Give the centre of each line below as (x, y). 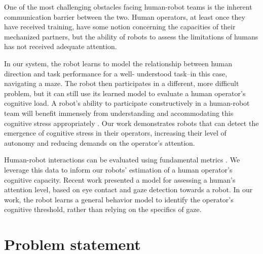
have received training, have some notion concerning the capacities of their (120, 27)
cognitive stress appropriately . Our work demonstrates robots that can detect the (131, 123)
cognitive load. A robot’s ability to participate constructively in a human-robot (127, 103)
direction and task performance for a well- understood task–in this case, (116, 73)
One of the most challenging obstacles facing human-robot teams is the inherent (128, 7)
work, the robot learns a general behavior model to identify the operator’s (119, 199)
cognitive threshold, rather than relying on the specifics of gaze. (103, 209)
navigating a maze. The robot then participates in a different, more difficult (122, 83)
